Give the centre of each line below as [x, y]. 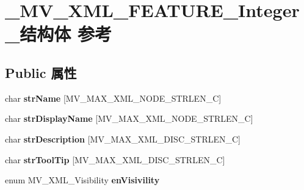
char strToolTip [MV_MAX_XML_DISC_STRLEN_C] [115, 159]
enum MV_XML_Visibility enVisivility [82, 180]
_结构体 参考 [59, 34]
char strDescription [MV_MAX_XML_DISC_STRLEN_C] [123, 139]
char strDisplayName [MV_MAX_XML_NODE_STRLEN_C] [129, 118]
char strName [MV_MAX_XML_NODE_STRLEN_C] [113, 98]
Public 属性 [41, 72]
